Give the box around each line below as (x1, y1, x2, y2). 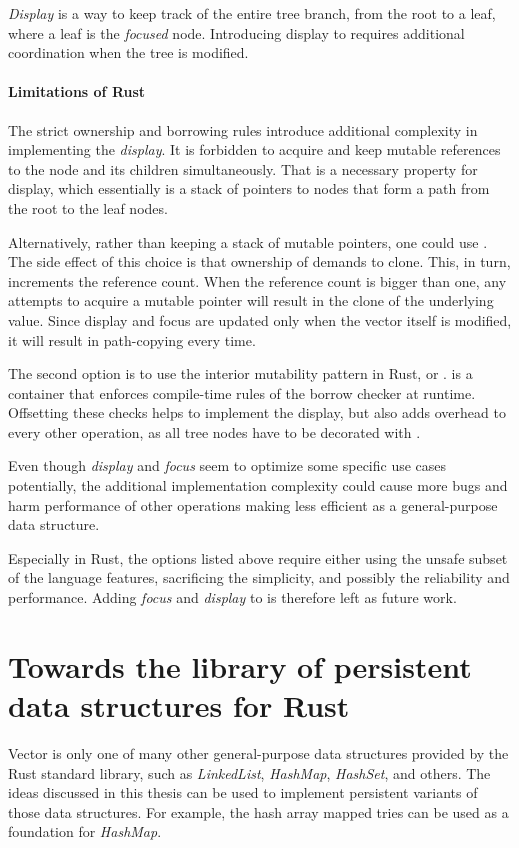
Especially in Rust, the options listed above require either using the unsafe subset (8, 547, 508, 568)
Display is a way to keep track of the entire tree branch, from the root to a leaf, (8, 3, 496, 23)
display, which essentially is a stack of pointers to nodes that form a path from (8, 178, 490, 199)
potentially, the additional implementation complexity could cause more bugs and (8, 475, 508, 496)
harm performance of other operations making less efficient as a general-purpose (8, 494, 498, 515)
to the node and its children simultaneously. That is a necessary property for (8, 158, 478, 179)
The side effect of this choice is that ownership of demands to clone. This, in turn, (8, 251, 511, 272)
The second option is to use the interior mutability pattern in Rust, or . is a (8, 363, 473, 384)
